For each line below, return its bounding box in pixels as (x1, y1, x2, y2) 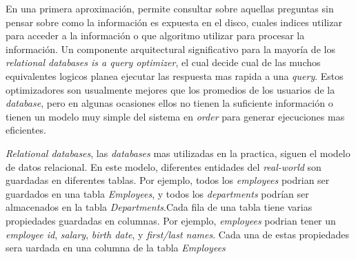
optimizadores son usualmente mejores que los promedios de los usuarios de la (6, 82, 335, 96)
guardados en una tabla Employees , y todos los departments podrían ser (6, 186, 309, 200)
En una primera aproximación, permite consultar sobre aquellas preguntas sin (6, 1, 334, 15)
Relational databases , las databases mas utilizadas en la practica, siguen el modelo (6, 145, 350, 160)
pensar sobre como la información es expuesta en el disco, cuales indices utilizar (6, 14, 342, 29)
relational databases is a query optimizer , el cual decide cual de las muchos (6, 55, 321, 70)
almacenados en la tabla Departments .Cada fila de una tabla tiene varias (6, 200, 313, 214)
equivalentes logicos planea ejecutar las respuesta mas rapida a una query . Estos (6, 68, 344, 83)
